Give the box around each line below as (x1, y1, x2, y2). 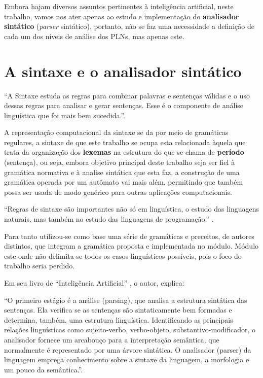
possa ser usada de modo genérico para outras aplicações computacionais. (4, 186, 232, 197)
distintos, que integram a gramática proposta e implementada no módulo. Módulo (4, 240, 259, 251)
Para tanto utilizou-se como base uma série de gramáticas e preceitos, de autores (4, 230, 254, 241)
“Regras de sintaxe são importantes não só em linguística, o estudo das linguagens (4, 203, 259, 214)
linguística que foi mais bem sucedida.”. (4, 110, 126, 120)
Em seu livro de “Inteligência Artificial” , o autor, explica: (4, 278, 184, 288)
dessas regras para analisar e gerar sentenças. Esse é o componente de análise (4, 100, 244, 111)
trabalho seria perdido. (4, 260, 75, 271)
